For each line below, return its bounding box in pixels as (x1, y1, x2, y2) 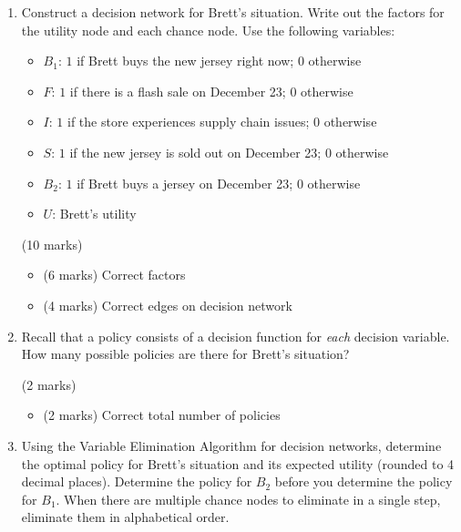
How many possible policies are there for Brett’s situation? (21, 344, 350, 363)
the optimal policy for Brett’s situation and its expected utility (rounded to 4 (21, 454, 455, 473)
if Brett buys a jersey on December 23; (77, 173, 293, 192)
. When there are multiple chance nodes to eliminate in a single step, (56, 489, 441, 508)
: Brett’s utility (52, 204, 137, 223)
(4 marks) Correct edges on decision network (43, 295, 292, 314)
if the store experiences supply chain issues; (67, 112, 310, 131)
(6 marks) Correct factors (43, 265, 186, 284)
